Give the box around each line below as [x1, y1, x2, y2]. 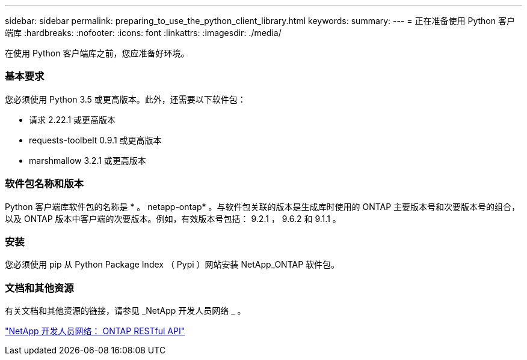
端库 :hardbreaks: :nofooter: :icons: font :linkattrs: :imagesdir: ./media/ [5, 28, 282, 38]
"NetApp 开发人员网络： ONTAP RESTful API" [5, 326, 185, 336]
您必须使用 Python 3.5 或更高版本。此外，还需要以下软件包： [5, 94, 246, 104]
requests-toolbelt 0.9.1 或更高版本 [29, 134, 162, 145]
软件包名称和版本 [5, 178, 84, 190]
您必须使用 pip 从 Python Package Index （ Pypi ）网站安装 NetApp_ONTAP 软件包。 [5, 259, 340, 270]
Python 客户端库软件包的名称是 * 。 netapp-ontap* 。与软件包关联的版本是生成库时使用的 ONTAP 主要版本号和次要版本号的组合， [5, 201, 520, 212]
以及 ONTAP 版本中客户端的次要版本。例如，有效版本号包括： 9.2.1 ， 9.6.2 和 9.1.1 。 [5, 213, 341, 224]
